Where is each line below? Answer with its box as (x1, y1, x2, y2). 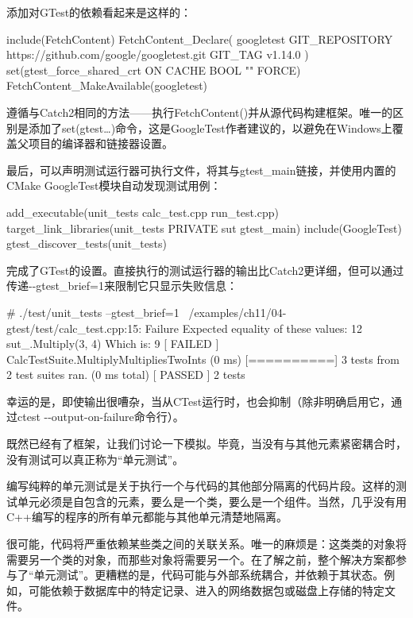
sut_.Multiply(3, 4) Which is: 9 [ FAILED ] (6, 335, 219, 352)
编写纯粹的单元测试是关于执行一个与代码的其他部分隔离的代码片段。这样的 (6, 477, 396, 494)
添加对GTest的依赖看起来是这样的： (6, 4, 192, 20)
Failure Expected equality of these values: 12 (145, 319, 363, 336)
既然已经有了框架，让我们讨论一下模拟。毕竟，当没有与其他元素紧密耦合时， (6, 435, 407, 452)
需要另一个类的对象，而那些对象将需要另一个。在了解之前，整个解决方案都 (6, 550, 396, 567)
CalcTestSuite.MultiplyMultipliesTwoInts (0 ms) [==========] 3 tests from (6, 350, 399, 367)
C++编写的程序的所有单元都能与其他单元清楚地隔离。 (6, 508, 288, 525)
